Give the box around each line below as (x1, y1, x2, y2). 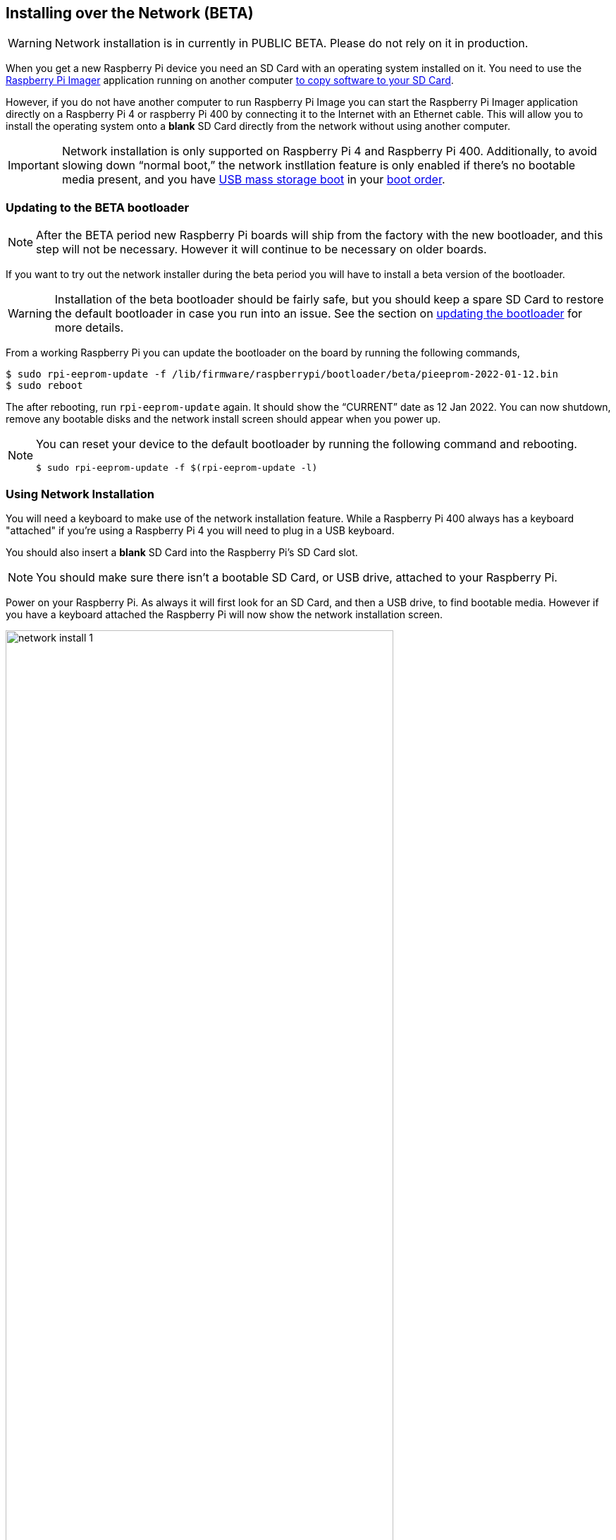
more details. (54, 320, 124, 335)
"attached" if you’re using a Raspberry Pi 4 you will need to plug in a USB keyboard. (6, 524, 395, 536)
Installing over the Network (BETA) (6, 4, 254, 22)
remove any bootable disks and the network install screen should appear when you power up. (6, 413, 441, 426)
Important (8, 158, 59, 173)
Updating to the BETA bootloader (6, 200, 190, 215)
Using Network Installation (6, 486, 155, 501)
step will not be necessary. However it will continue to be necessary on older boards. (36, 242, 487, 257)
